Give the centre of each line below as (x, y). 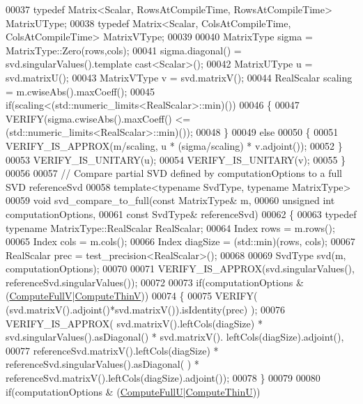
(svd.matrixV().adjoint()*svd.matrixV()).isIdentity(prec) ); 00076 (145, 310)
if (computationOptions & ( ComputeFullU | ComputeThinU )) (133, 391)
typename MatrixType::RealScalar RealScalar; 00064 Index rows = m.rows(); (170, 227)
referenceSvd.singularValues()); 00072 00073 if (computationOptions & (155, 282)
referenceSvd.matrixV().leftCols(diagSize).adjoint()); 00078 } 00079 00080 (163, 378)
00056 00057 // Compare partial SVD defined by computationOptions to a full (174, 173)
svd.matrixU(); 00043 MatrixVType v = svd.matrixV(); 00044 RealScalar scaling (179, 77)
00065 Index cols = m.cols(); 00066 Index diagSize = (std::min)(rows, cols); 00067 (180, 241)
